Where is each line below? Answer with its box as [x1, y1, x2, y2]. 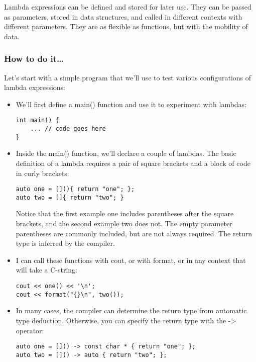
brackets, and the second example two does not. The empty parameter [16, 218, 232, 229]
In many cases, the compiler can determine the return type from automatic [16, 305, 247, 316]
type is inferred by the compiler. [16, 238, 115, 248]
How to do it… [4, 52, 64, 65]
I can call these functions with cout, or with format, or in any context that [16, 254, 246, 265]
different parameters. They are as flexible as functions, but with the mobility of [4, 21, 248, 32]
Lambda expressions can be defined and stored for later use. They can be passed [4, 2, 251, 12]
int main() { [16, 117, 59, 124]
